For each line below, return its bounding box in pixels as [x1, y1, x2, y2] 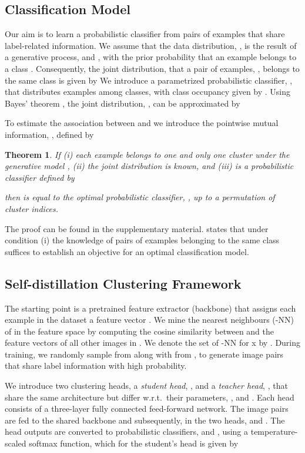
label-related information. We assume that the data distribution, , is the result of [5, 39, 297, 51]
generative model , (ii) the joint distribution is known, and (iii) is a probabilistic [5, 160, 294, 172]
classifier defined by [5, 171, 75, 183]
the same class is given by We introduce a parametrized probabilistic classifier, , [5, 74, 293, 86]
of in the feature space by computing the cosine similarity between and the [5, 325, 274, 337]
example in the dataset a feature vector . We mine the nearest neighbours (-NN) [5, 313, 294, 326]
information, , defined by [5, 128, 94, 140]
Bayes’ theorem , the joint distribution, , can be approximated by [5, 97, 240, 109]
